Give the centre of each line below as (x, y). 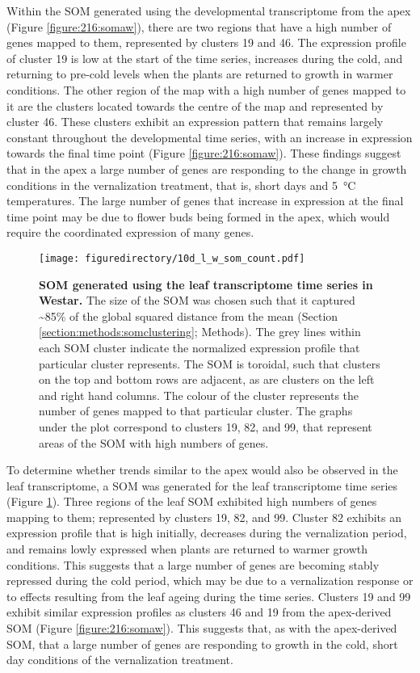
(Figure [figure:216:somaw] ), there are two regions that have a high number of (199, 26)
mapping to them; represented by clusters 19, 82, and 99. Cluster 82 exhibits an (204, 517)
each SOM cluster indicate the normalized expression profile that (199, 347)
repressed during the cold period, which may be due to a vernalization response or (210, 580)
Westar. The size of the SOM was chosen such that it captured (197, 300)
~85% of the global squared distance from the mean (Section (189, 315)
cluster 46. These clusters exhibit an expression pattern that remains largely (195, 122)
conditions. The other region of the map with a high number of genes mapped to (206, 89)
